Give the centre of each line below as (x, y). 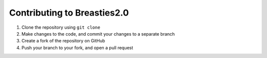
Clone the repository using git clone (61, 27)
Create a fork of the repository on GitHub (63, 41)
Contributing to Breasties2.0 (69, 13)
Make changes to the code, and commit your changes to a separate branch (98, 34)
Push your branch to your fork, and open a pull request (77, 48)
